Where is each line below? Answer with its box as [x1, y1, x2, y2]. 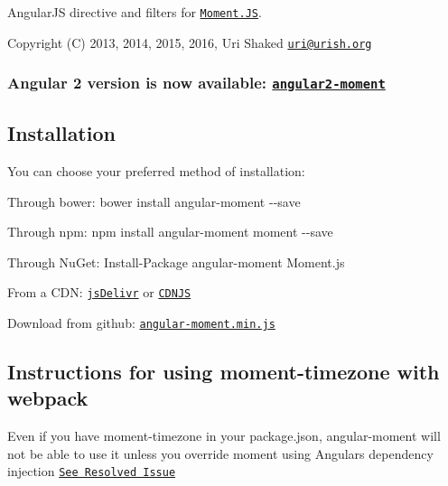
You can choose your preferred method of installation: [7, 161, 305, 180]
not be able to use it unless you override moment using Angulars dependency [7, 444, 434, 463]
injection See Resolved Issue [7, 462, 176, 481]
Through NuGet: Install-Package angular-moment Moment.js [7, 252, 345, 271]
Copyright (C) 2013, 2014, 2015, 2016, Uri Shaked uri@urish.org [7, 33, 372, 51]
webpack [7, 384, 89, 412]
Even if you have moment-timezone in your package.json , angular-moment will [7, 426, 441, 445]
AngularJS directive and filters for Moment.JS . [7, 3, 262, 21]
